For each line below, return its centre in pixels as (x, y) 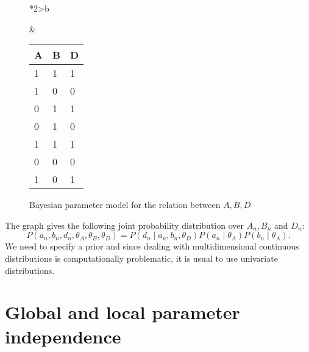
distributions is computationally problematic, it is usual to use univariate (141, 258)
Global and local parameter (123, 312)
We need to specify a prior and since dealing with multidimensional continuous (152, 246)
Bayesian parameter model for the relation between (125, 205)
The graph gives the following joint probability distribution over (124, 225)
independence (63, 336)
